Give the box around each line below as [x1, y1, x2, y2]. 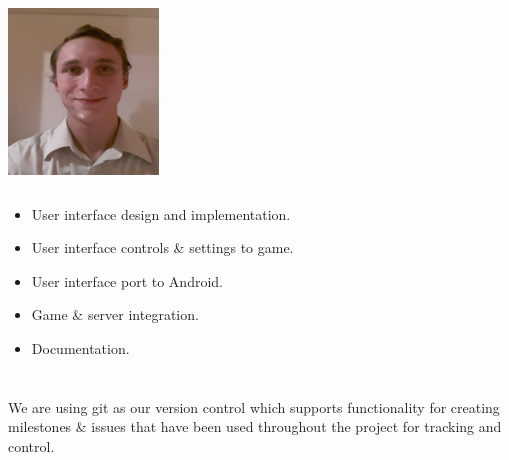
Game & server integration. [31, 304, 199, 325]
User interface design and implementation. [31, 203, 291, 224]
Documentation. [31, 337, 130, 358]
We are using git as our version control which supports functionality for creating [8, 396, 500, 417]
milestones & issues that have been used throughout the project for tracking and [8, 416, 502, 437]
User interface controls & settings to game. [31, 237, 294, 258]
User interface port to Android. [31, 270, 223, 291]
